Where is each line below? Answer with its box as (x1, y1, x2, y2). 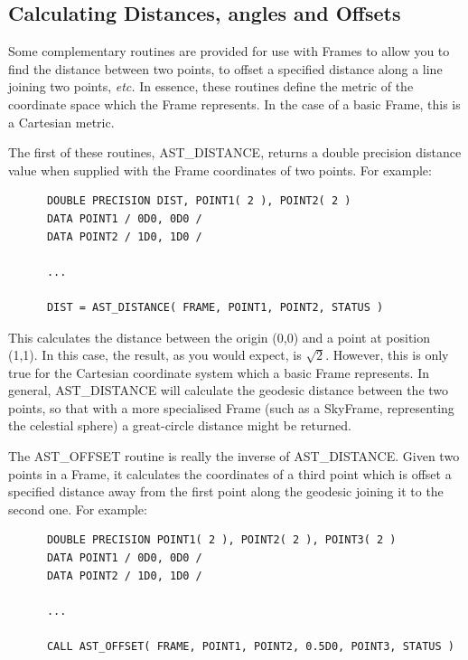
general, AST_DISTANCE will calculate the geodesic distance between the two (8, 381, 449, 400)
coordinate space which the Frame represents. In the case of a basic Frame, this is (8, 94, 461, 113)
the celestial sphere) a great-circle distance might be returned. (8, 416, 351, 435)
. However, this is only (325, 345, 449, 364)
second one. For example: (8, 499, 147, 518)
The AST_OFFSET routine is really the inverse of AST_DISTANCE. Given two (8, 447, 460, 466)
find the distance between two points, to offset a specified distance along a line (8, 59, 443, 78)
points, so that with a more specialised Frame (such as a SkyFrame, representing (8, 398, 454, 417)
